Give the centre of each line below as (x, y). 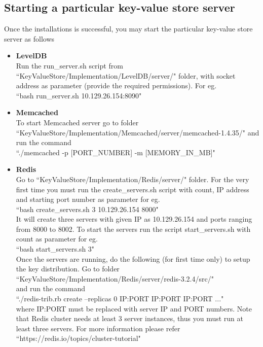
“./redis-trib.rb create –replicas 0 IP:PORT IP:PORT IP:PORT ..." (120, 299)
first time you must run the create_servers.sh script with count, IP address (133, 189)
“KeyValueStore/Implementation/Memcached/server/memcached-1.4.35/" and (138, 132)
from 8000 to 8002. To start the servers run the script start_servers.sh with (133, 229)
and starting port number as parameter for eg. (88, 199)
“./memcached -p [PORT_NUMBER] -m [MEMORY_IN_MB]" (116, 152)
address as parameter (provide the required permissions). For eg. (116, 85)
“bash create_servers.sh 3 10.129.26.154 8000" (87, 209)
